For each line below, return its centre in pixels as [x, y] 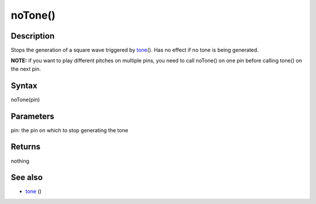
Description [33, 36]
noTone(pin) [25, 99]
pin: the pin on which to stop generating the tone [70, 130]
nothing [20, 161]
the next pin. [26, 69]
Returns [26, 147]
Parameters [32, 116]
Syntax [24, 86]
